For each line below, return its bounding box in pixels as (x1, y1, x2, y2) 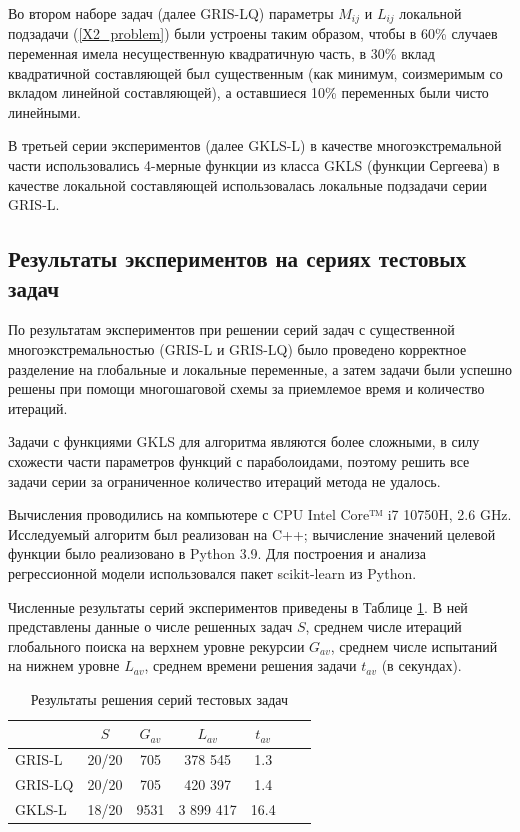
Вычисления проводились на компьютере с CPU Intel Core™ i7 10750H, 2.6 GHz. (8, 504, 512, 525)
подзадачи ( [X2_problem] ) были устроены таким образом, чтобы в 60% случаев (8, 23, 498, 44)
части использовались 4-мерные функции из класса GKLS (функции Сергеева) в (8, 155, 500, 176)
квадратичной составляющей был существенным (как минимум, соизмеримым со (8, 62, 503, 83)
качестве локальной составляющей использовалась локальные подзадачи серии (8, 174, 488, 195)
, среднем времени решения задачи (144, 655, 357, 676)
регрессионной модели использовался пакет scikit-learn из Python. (8, 562, 417, 583)
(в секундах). (381, 655, 462, 676)
